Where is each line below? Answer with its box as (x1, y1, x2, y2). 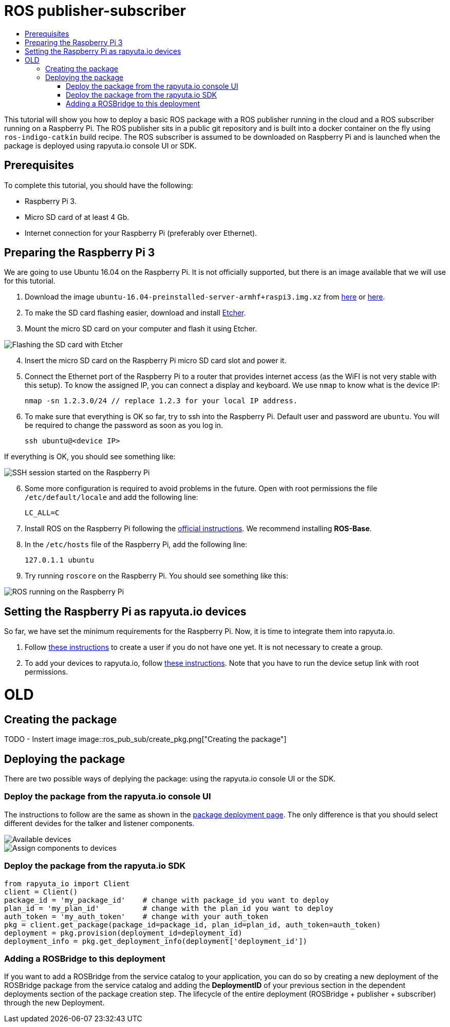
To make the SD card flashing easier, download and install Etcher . (25, 308, 246, 318)
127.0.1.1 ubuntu (25, 556, 94, 565)
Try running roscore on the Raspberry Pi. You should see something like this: (25, 571, 289, 581)
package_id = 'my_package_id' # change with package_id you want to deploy (4, 895, 329, 904)
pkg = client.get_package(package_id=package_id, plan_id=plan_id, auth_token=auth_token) (4, 920, 381, 929)
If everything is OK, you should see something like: (4, 452, 176, 461)
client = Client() (4, 887, 78, 896)
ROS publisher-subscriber (4, 2, 186, 20)
